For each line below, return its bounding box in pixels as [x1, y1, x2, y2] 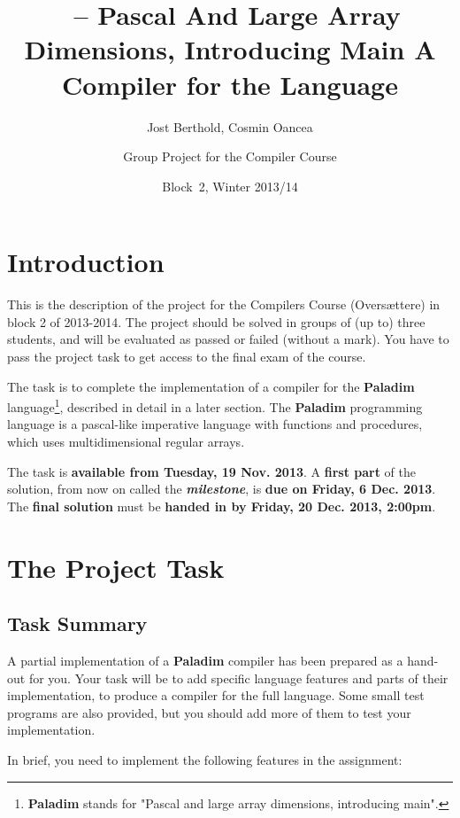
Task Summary [7, 610, 148, 637]
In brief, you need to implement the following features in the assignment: [7, 750, 402, 768]
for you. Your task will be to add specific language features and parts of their [28, 668, 448, 687]
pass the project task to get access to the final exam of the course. [7, 347, 366, 365]
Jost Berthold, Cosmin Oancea [147, 117, 313, 136]
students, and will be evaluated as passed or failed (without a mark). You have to [7, 330, 449, 348]
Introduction [7, 244, 165, 280]
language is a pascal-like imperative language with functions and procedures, [7, 415, 423, 433]
